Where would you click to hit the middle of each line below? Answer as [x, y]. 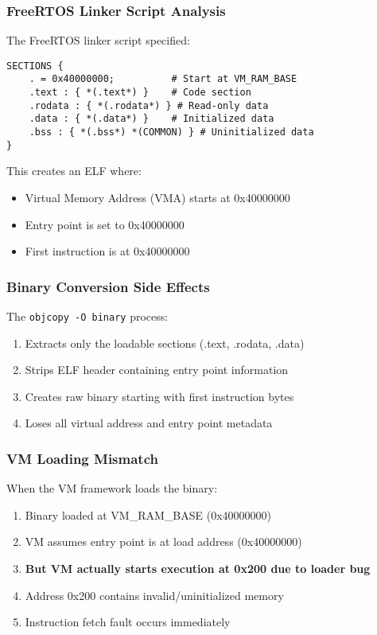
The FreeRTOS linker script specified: [98, 40]
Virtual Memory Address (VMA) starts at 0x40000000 [157, 197]
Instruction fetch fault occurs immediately [128, 622]
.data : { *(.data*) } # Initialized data [152, 119]
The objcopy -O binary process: [87, 316]
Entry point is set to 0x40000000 [105, 224]
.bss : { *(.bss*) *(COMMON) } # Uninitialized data [171, 132]
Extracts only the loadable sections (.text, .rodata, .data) [165, 343]
